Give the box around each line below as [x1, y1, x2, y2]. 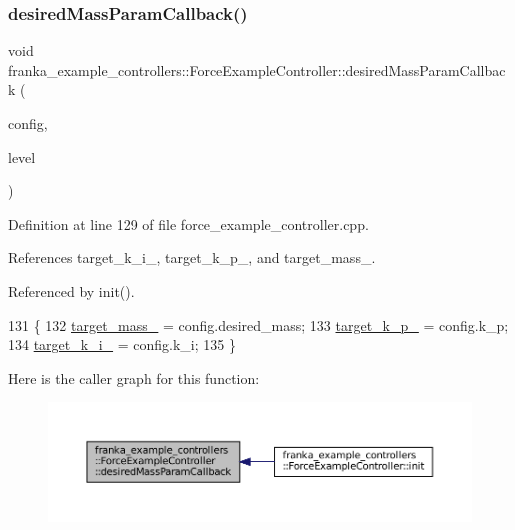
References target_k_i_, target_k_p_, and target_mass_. [8, 247, 376, 268]
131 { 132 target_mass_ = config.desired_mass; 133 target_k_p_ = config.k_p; [8, 314, 509, 335]
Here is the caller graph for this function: [8, 367, 260, 388]
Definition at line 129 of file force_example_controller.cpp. [8, 213, 369, 234]
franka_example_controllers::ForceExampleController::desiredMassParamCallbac [8, 59, 506, 80]
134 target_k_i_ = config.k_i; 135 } [8, 334, 236, 355]
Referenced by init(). [8, 280, 135, 301]
